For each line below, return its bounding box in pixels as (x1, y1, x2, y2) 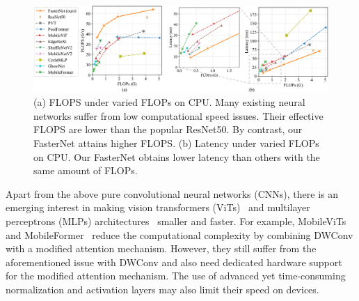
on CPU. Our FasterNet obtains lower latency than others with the (33, 149, 320, 164)
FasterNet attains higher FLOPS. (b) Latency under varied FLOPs (33, 136, 319, 150)
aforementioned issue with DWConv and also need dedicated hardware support (6, 254, 342, 269)
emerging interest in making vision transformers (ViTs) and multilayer (6, 200, 310, 215)
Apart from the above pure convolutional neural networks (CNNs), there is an (6, 186, 339, 201)
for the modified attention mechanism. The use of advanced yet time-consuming (6, 268, 346, 283)
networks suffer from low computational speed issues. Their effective (33, 108, 324, 123)
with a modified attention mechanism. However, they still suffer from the (6, 241, 317, 256)
